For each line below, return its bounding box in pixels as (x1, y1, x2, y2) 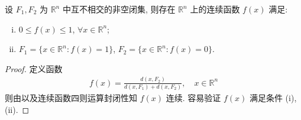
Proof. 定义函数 (5, 62, 63, 74)
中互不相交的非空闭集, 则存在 (62, 3, 176, 15)
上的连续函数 (190, 3, 240, 15)
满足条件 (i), (249, 92, 297, 104)
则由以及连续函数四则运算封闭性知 (5, 92, 137, 104)
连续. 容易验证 (166, 92, 221, 104)
